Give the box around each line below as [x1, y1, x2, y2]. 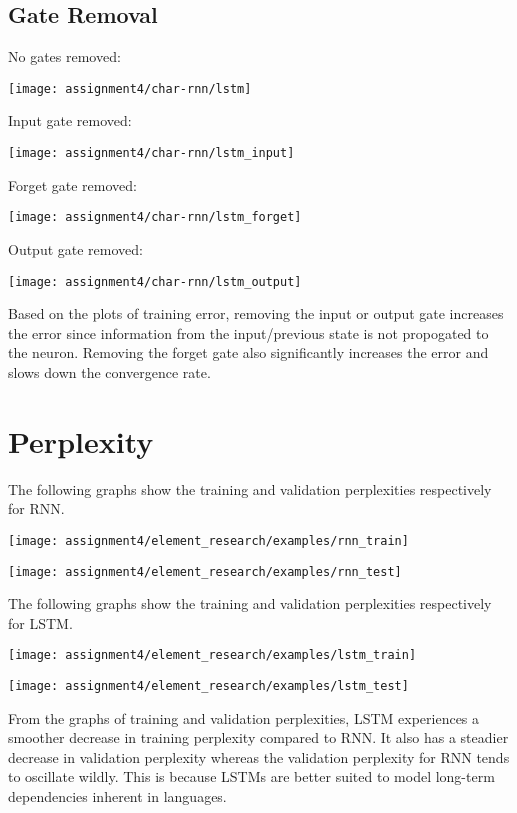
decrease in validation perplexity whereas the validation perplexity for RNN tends [8, 746, 510, 767]
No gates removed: [8, 46, 121, 67]
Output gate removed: [8, 238, 143, 259]
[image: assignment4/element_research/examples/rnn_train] [8, 533, 409, 548]
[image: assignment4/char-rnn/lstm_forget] [8, 210, 302, 225]
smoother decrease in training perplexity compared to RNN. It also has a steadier [8, 727, 509, 748]
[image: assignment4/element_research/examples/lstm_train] [8, 648, 417, 663]
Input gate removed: [8, 110, 132, 131]
